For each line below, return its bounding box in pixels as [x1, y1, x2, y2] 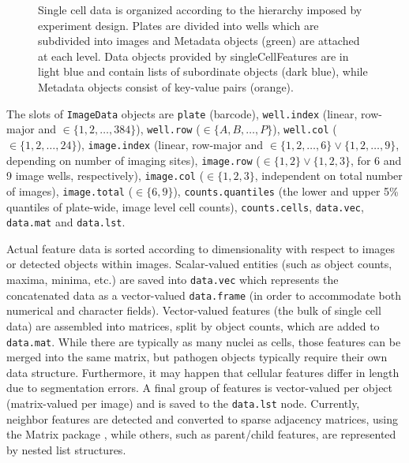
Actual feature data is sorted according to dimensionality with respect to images [6, 240, 396, 256]
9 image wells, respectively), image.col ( [6, 167, 204, 184]
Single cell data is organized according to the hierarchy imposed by [38, 2, 362, 17]
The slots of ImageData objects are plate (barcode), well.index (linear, [6, 105, 358, 121]
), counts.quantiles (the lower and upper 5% [173, 182, 399, 199]
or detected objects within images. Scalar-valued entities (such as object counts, [6, 256, 392, 272]
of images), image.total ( [6, 182, 133, 199]
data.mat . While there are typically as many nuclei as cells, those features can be [6, 333, 401, 349]
